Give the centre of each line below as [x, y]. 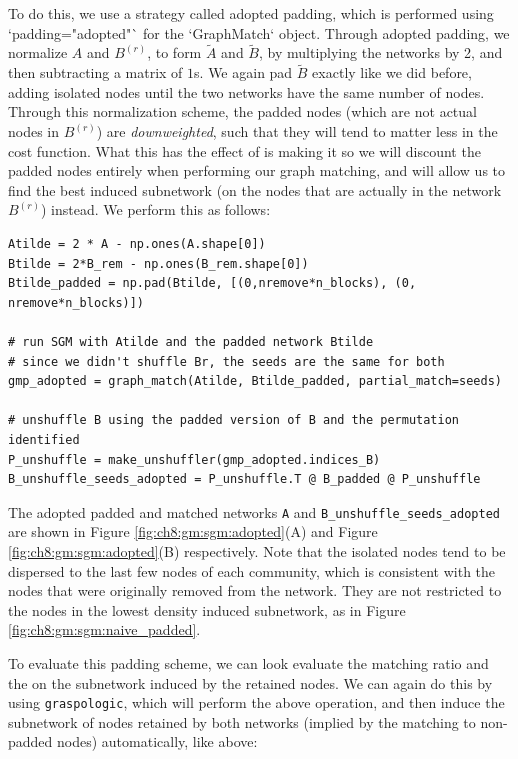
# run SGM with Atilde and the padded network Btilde [191, 341]
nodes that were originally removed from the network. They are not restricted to [255, 590]
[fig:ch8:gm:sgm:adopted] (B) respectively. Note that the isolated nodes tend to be [257, 550]
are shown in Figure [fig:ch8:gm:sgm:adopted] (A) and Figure [193, 531]
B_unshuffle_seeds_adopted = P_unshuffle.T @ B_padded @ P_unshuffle [244, 479]
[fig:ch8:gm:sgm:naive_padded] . [104, 629]
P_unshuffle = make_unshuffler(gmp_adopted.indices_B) [194, 459]
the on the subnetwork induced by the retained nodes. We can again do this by [250, 682]
